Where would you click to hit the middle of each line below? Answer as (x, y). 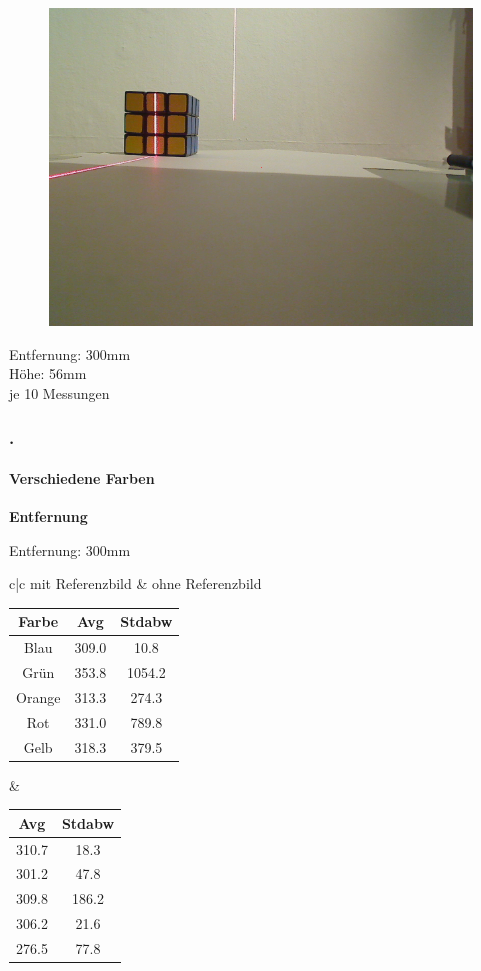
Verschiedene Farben (82, 477)
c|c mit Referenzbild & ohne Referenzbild (135, 583)
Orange (38, 696)
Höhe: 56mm (48, 373)
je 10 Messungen (59, 392)
